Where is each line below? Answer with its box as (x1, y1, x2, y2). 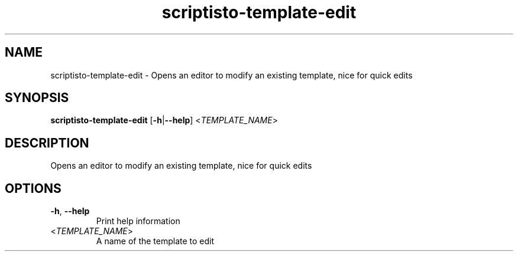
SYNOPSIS (5, 90, 69, 106)
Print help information (96, 216, 180, 227)
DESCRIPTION (5, 135, 89, 150)
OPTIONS (5, 180, 61, 196)
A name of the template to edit (96, 236, 215, 247)
